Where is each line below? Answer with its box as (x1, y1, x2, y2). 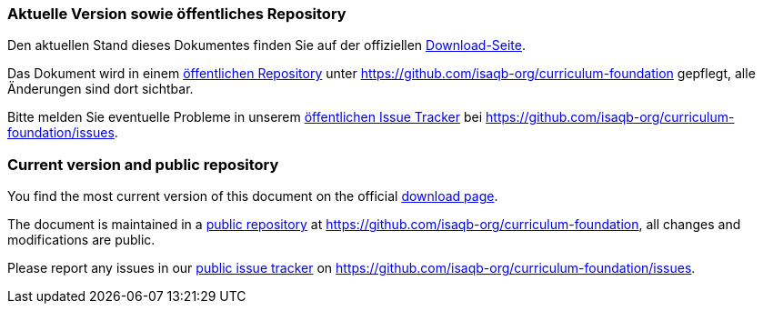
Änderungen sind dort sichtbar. (7, 81, 194, 97)
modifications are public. (7, 232, 156, 248)
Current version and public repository (7, 155, 279, 174)
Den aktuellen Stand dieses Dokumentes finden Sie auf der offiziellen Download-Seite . (7, 37, 527, 54)
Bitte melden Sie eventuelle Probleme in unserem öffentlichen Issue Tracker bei (7, 109, 483, 125)
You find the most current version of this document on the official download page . (7, 188, 498, 205)
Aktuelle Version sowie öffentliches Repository (7, 5, 346, 23)
